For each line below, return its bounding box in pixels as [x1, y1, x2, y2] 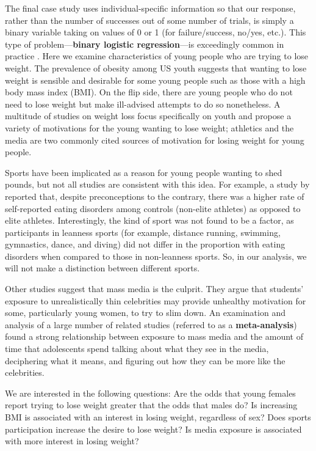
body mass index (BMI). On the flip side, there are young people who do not [5, 86, 293, 98]
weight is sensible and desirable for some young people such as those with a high [5, 73, 306, 86]
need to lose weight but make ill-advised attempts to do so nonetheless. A [5, 97, 281, 110]
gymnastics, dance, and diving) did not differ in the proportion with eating [5, 238, 285, 251]
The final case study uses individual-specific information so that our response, [5, 2, 296, 14]
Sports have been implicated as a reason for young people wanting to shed [5, 166, 282, 178]
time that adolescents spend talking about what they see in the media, [5, 342, 269, 355]
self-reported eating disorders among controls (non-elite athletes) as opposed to [5, 202, 301, 215]
